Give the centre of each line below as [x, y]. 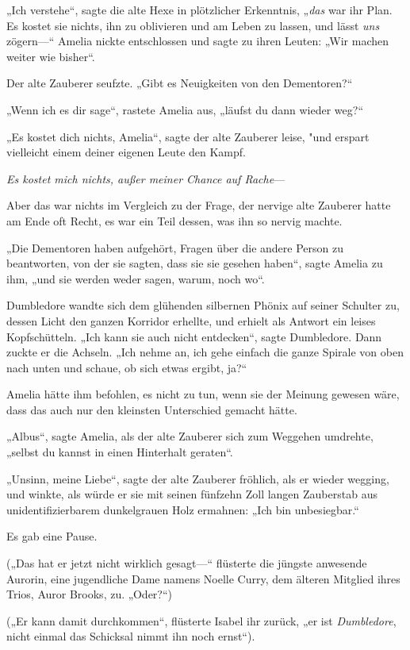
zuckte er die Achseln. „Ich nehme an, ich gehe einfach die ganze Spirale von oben [205, 352]
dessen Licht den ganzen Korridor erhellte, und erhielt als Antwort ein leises [191, 320]
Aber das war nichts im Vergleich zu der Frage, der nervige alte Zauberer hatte [199, 205]
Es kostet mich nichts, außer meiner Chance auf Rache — [146, 178]
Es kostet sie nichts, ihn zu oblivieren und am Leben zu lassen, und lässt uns [193, 25]
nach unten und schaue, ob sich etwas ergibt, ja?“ [127, 367]
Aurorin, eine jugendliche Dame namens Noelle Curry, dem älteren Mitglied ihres [203, 578]
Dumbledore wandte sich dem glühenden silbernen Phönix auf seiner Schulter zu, [203, 305]
